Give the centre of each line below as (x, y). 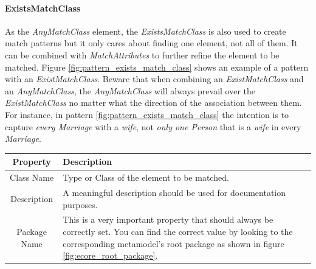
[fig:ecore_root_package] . (110, 255)
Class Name (32, 177)
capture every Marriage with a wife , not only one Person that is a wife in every (153, 126)
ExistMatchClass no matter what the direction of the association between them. (153, 103)
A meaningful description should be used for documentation (174, 192)
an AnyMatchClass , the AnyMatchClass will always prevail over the (130, 90)
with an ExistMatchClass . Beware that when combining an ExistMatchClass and (154, 79)
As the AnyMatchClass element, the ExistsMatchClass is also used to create (146, 31)
